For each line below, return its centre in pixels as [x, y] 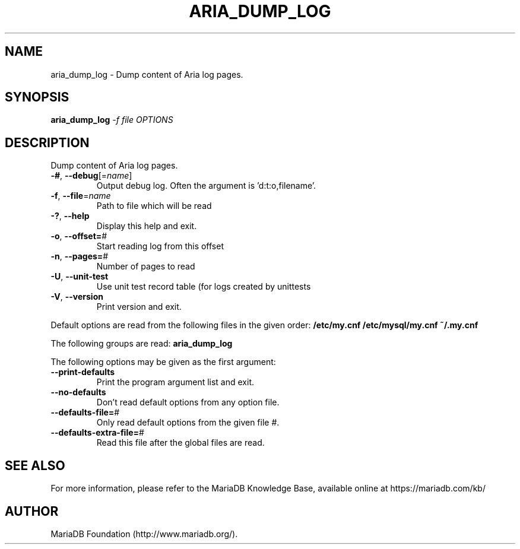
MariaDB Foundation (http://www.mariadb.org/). [144, 534]
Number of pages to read [146, 266]
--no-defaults [78, 392]
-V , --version [77, 297]
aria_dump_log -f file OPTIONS [112, 120]
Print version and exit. [139, 307]
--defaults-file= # [85, 412]
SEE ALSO [35, 465]
